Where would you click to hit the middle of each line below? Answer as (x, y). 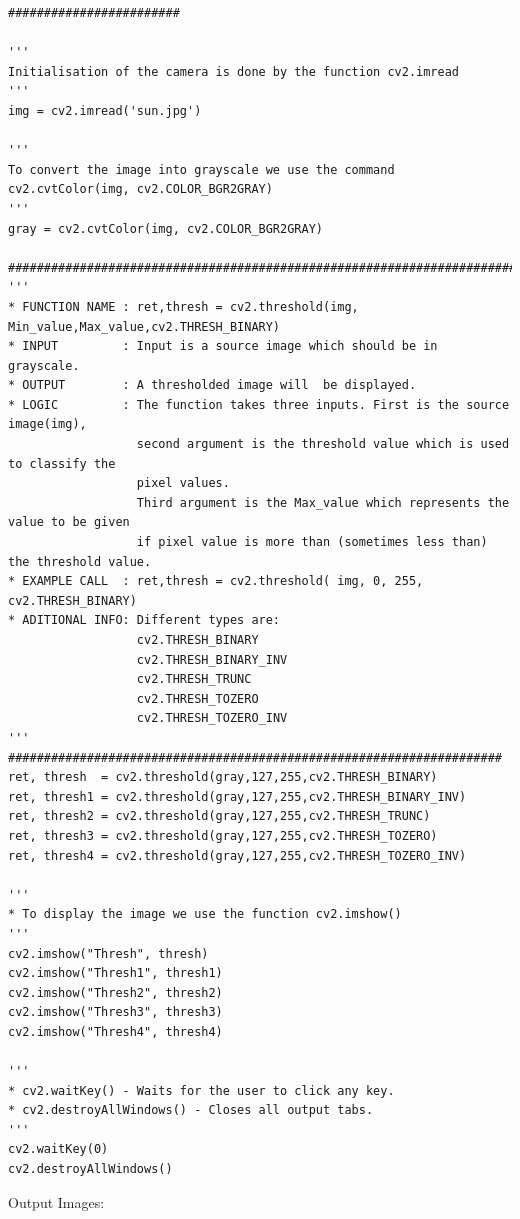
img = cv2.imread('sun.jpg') (105, 110)
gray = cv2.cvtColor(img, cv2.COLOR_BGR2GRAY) (165, 228)
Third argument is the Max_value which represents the (323, 502)
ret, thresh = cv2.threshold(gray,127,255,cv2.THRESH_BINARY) (223, 777)
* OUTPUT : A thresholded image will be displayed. (212, 385)
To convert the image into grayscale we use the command (201, 169)
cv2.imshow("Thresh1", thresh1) (115, 973)
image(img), (47, 424)
